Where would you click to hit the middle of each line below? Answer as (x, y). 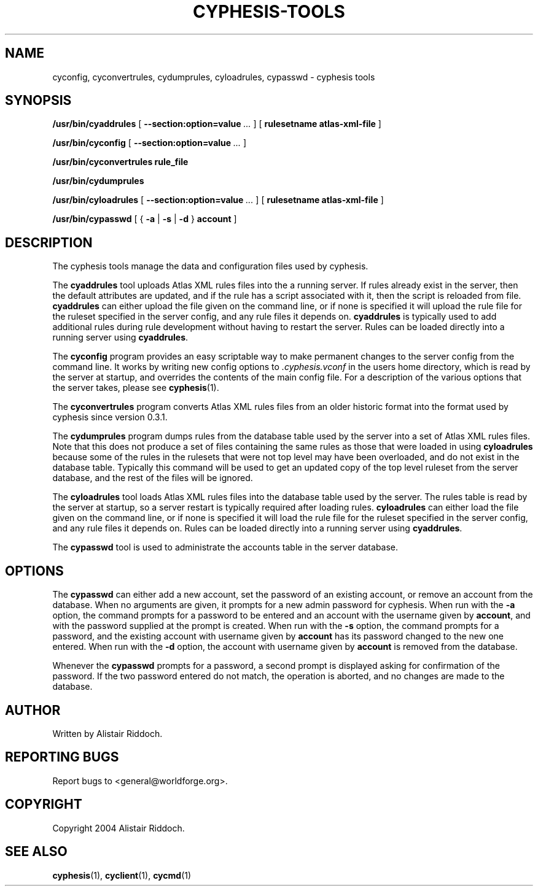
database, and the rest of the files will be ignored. (153, 478)
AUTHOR (33, 710)
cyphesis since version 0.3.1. (110, 417)
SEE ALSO (36, 852)
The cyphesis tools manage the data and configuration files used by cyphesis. (210, 266)
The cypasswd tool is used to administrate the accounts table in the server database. (225, 547)
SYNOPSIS (38, 101)
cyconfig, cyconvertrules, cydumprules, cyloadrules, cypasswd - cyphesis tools (214, 77)
